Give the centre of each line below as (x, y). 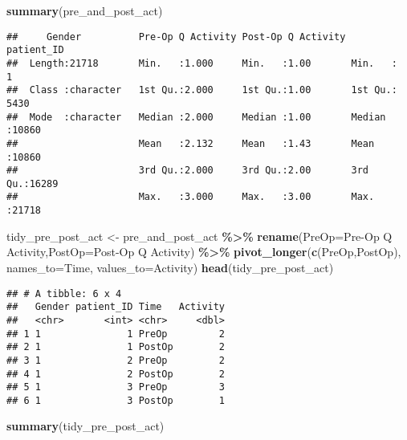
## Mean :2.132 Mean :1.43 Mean (191, 143)
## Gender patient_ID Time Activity (116, 307)
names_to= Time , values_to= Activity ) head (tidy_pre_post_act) (170, 267)
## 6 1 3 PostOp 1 (116, 400)
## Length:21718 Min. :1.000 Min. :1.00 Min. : (202, 63)
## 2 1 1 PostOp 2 (116, 347)
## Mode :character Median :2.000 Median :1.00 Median (196, 117)
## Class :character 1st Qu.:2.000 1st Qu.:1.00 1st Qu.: (202, 90)
